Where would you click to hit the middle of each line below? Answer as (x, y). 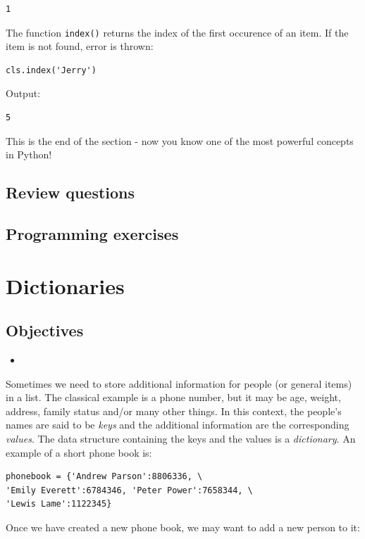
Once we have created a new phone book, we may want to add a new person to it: (183, 527)
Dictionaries (65, 285)
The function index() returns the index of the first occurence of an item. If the (177, 32)
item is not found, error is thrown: (80, 46)
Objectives (45, 330)
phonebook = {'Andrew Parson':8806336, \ (104, 477)
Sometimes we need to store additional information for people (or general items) (179, 383)
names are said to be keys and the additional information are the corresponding (178, 425)
